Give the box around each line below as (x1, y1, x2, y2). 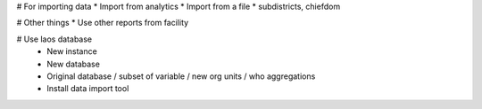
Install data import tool (46, 83, 129, 94)
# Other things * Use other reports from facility (16, 18, 189, 28)
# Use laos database (16, 34, 93, 44)
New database (46, 58, 100, 69)
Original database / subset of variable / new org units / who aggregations (46, 71, 316, 82)
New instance (46, 46, 97, 57)
